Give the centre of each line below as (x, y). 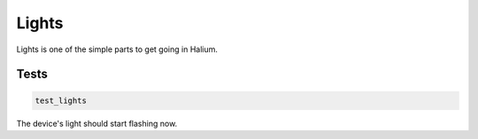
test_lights (61, 100)
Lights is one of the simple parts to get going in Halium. (117, 49)
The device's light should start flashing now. (97, 123)
